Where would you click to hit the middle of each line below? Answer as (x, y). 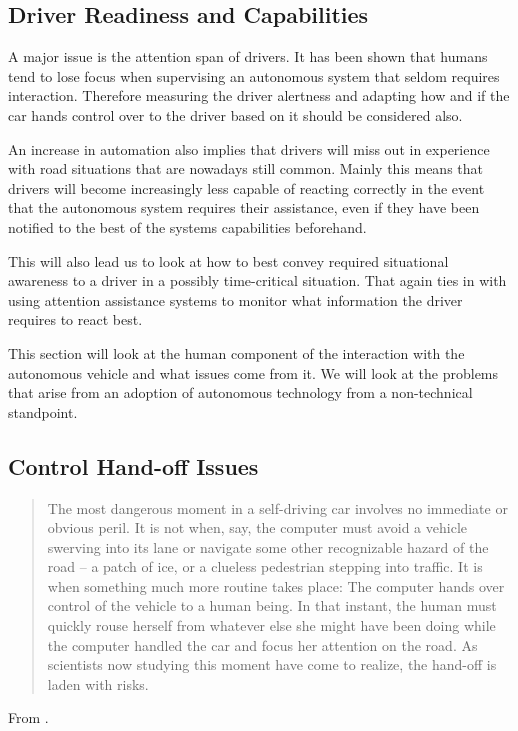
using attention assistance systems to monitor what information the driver (235, 299)
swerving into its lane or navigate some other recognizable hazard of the (268, 546)
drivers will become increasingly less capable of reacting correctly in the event (246, 187)
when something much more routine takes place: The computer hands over (276, 585)
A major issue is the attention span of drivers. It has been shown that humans (248, 56)
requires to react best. (75, 319)
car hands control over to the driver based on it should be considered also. (235, 114)
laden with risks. (98, 683)
